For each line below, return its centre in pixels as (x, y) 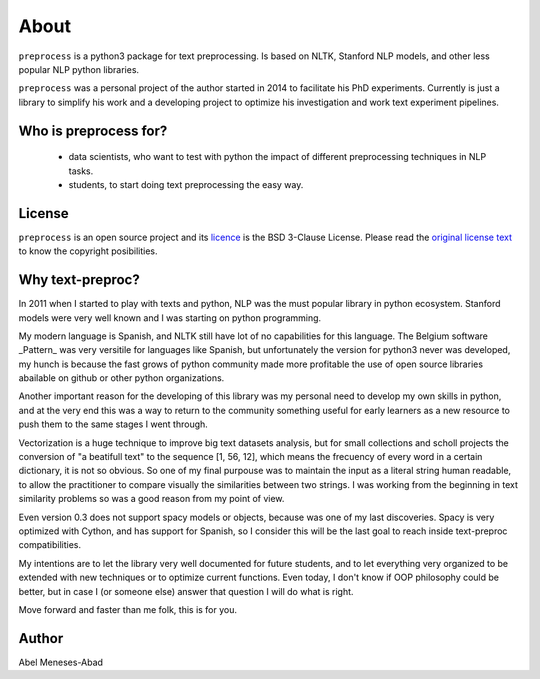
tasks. (81, 171)
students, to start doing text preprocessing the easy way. (186, 184)
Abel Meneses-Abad (61, 662)
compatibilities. (50, 545)
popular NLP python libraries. (79, 69)
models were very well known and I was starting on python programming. (170, 317)
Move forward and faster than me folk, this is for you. (128, 609)
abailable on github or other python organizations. (121, 378)
